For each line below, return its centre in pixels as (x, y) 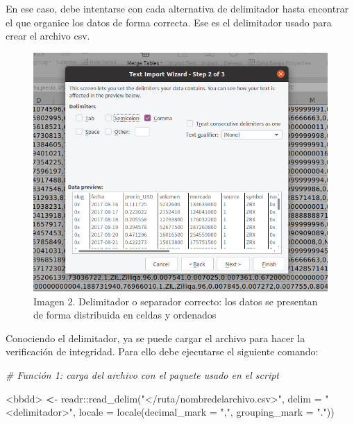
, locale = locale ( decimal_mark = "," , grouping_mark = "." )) (204, 412)
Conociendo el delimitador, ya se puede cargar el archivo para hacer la (155, 338)
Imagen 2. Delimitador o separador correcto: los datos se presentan (176, 301)
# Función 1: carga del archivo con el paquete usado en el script (143, 375)
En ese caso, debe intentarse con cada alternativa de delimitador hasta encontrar (177, 8)
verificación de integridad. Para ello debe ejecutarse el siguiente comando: (162, 351)
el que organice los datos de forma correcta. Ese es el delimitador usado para (169, 22)
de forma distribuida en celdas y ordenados (125, 315)
